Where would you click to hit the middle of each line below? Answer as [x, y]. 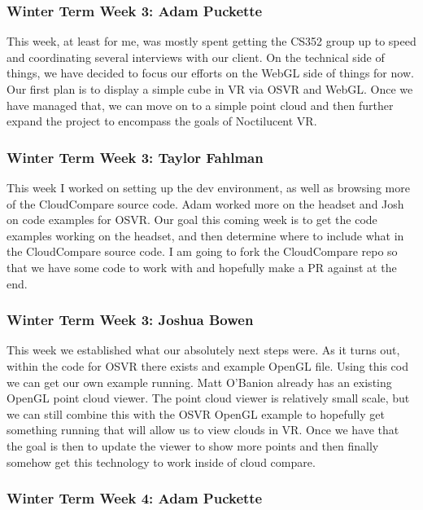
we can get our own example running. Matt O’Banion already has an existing [199, 382]
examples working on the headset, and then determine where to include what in [205, 235]
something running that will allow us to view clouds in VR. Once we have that [203, 430]
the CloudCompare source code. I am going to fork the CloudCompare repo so [202, 251]
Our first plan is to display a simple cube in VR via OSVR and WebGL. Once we [210, 89]
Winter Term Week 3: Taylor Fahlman [135, 157]
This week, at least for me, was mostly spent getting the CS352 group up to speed [211, 41]
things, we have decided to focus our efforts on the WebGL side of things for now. [210, 73]
